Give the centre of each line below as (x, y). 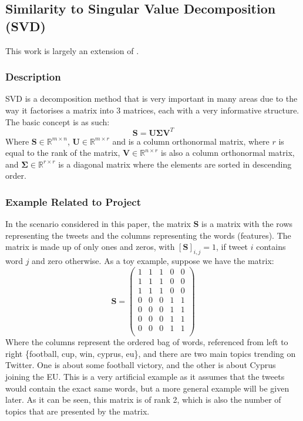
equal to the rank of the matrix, (63, 153)
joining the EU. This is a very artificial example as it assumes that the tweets (145, 376)
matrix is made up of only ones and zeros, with (90, 247)
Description (33, 77)
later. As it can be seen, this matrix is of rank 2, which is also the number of (143, 400)
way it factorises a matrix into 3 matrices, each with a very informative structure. (152, 110)
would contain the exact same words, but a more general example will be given (147, 388)
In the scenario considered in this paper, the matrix (98, 224)
